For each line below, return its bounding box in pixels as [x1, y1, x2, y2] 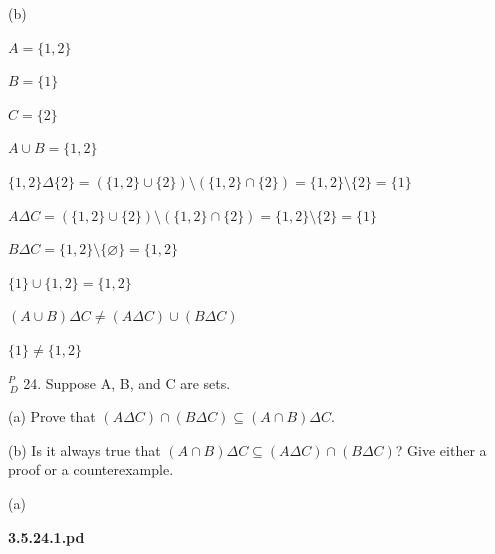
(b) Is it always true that [8, 439, 161, 460]
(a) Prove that [8, 406, 96, 427]
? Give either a [395, 439, 487, 460]
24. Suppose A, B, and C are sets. [23, 372, 231, 393]
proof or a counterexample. [8, 459, 174, 480]
